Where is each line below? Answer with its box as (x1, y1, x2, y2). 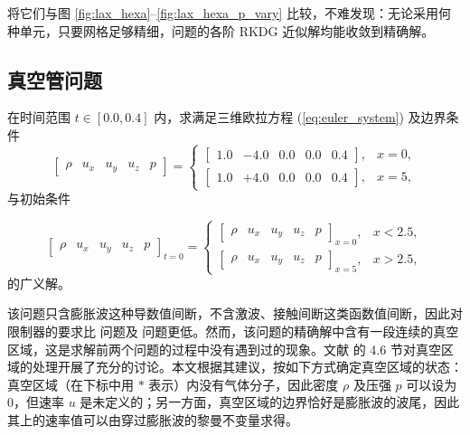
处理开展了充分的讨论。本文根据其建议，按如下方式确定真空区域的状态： (32, 357, 463, 376)
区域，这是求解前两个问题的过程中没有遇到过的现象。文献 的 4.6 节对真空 (7, 339, 441, 358)
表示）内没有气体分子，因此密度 (148, 374, 339, 393)
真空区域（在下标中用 (7, 374, 134, 393)
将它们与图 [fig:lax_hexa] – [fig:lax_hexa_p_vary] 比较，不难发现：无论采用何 (7, 4, 451, 22)
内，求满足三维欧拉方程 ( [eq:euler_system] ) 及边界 (154, 108, 446, 127)
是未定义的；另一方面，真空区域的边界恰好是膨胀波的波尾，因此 (80, 392, 460, 411)
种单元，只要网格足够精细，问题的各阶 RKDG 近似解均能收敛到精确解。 (7, 21, 435, 40)
